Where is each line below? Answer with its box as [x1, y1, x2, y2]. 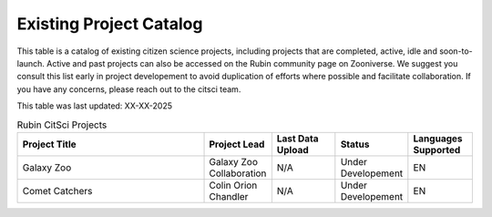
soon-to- [438, 46, 473, 57]
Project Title [22, 138, 77, 150]
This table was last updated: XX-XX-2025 [16, 100, 173, 111]
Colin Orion [209, 179, 258, 191]
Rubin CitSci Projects [16, 119, 108, 131]
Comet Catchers [22, 184, 93, 197]
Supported [413, 143, 461, 156]
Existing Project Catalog [16, 14, 203, 34]
